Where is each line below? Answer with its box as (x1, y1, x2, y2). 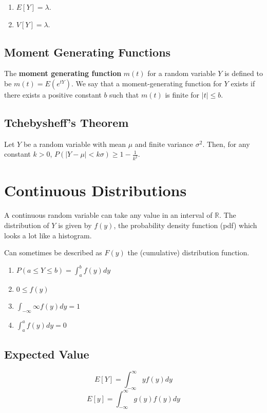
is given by (58, 219, 92, 230)
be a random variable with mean (23, 138, 126, 149)
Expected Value (4, 346, 89, 362)
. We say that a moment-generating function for (71, 78, 222, 88)
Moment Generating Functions (4, 44, 171, 60)
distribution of (4, 219, 49, 230)
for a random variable (147, 68, 216, 79)
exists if (231, 78, 255, 88)
